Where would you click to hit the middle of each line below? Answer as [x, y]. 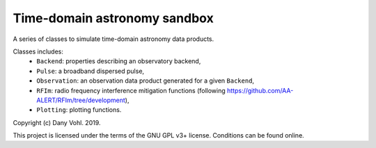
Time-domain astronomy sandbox [113, 18]
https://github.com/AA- [260, 90]
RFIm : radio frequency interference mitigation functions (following [131, 90]
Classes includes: [38, 51]
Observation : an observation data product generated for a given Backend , [145, 81]
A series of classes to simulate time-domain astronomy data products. [113, 39]
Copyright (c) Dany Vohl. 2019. [57, 122]
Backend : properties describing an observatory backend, [119, 61]
